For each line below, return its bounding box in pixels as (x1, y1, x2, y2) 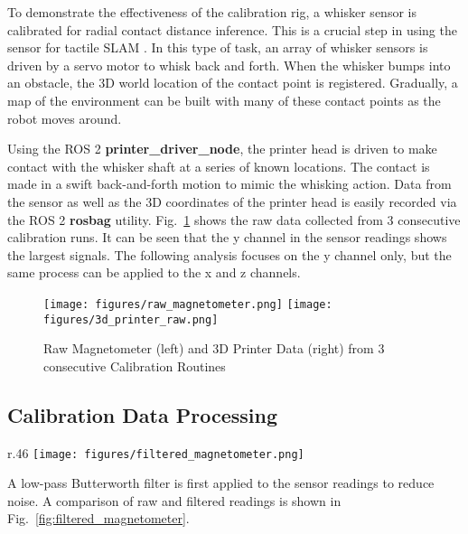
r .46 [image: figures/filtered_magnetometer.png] (7, 443, 304, 462)
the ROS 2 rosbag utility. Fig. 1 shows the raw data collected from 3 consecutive (7, 210, 461, 229)
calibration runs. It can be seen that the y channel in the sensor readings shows (7, 228, 447, 247)
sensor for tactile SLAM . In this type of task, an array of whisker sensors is (7, 38, 428, 57)
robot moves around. (7, 108, 122, 127)
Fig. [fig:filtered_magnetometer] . (7, 509, 190, 528)
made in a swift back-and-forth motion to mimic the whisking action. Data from (7, 174, 452, 193)
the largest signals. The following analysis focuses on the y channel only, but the (7, 245, 452, 264)
